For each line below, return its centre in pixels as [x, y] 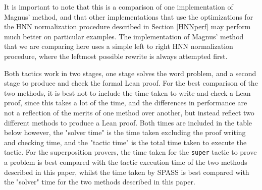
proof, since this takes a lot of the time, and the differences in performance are [126, 103]
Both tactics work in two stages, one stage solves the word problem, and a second [130, 73]
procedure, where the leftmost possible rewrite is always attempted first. [116, 56]
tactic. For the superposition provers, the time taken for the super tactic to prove [130, 152]
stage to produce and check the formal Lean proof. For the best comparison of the [131, 83]
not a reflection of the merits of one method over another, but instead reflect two [129, 112]
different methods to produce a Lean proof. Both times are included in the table [128, 122]
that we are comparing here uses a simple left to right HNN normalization [119, 46]
